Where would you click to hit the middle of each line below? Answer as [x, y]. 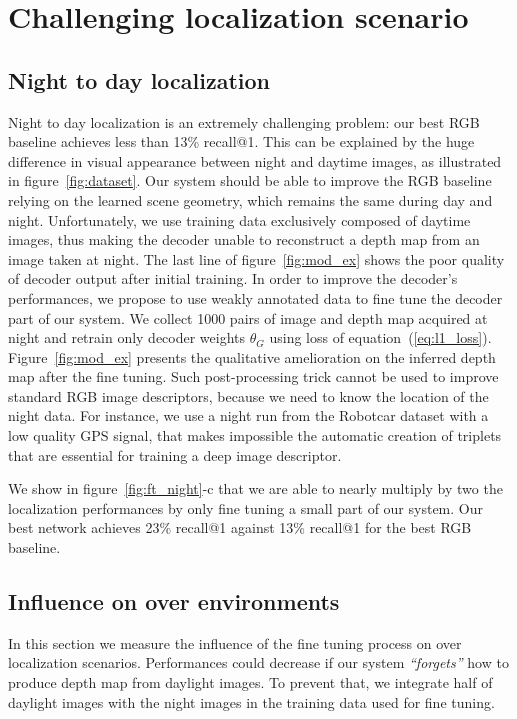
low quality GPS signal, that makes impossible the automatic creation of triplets [255, 435]
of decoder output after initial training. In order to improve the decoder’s [233, 278]
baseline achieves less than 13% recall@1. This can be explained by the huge [241, 141]
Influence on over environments [174, 601]
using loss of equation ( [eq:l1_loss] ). [380, 337]
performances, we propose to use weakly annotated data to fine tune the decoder [255, 297]
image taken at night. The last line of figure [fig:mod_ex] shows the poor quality [256, 258]
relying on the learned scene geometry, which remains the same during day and [250, 199]
